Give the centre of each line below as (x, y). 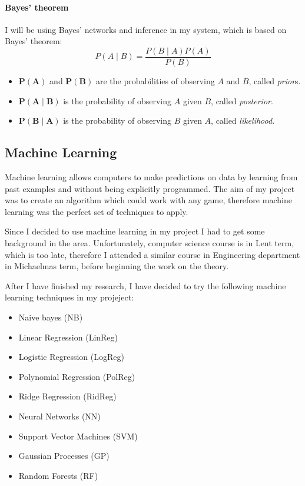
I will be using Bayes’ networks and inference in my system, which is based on (146, 29)
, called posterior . (242, 100)
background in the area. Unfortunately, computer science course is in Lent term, (150, 243)
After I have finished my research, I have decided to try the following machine (145, 285)
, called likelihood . (243, 120)
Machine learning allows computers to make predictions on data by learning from (151, 177)
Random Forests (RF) (58, 475)
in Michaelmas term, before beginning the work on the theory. (117, 266)
